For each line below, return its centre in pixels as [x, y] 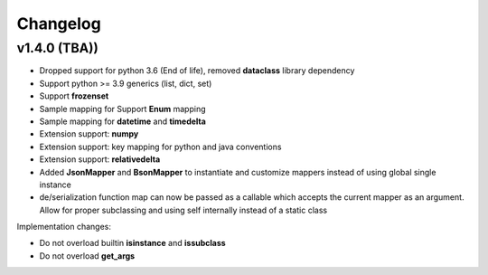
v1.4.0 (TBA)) [57, 48]
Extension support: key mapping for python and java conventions [160, 147]
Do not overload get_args [87, 256]
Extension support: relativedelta [100, 159]
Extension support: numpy [89, 134]
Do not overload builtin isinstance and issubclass [132, 243]
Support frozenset [74, 96]
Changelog [59, 24]
